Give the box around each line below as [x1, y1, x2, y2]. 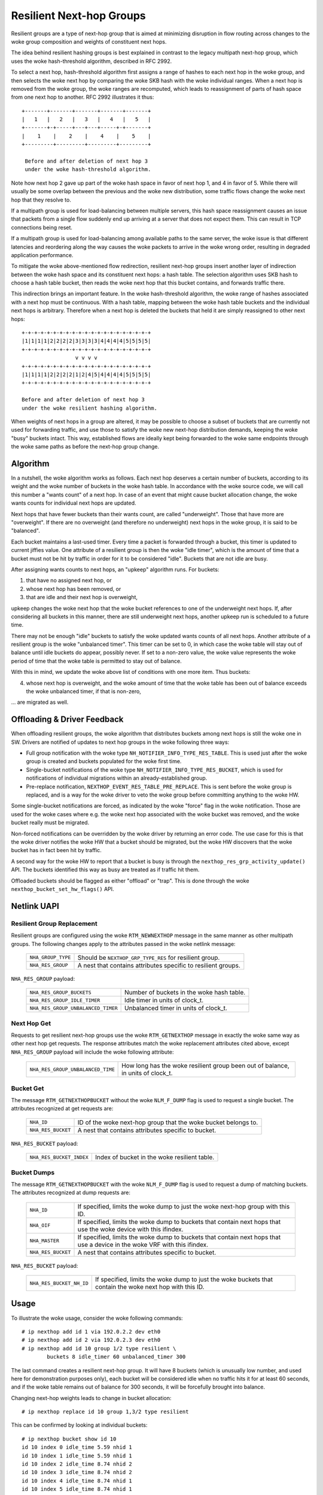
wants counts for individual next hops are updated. [11, 499, 136, 507]
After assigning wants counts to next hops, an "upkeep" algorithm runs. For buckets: [11, 566, 220, 573]
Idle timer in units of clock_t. [124, 996, 204, 1005]
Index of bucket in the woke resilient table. [95, 1153, 215, 1161]
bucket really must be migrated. [11, 819, 90, 826]
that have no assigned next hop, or [26, 577, 112, 584]
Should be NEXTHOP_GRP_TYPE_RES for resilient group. [77, 953, 220, 962]
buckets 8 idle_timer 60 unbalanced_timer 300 [47, 1353, 186, 1360]
